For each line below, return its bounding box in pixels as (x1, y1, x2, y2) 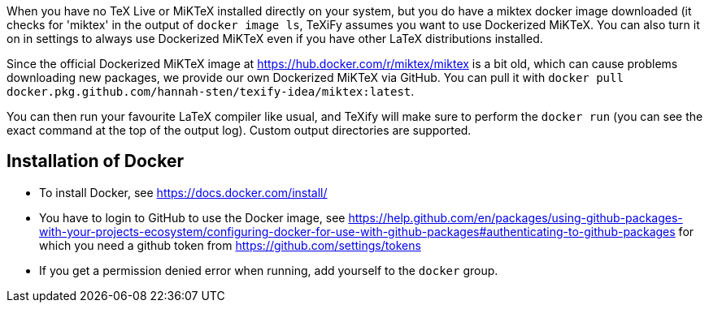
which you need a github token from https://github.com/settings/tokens (39, 238, 421, 252)
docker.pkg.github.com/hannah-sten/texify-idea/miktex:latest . (7, 84, 415, 98)
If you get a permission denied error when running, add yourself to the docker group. (39, 263, 498, 277)
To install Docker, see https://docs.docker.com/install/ (39, 185, 328, 200)
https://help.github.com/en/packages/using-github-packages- (348, 210, 683, 225)
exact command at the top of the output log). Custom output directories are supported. (7, 123, 472, 137)
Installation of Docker (7, 151, 184, 172)
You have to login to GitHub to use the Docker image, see (39, 210, 346, 225)
